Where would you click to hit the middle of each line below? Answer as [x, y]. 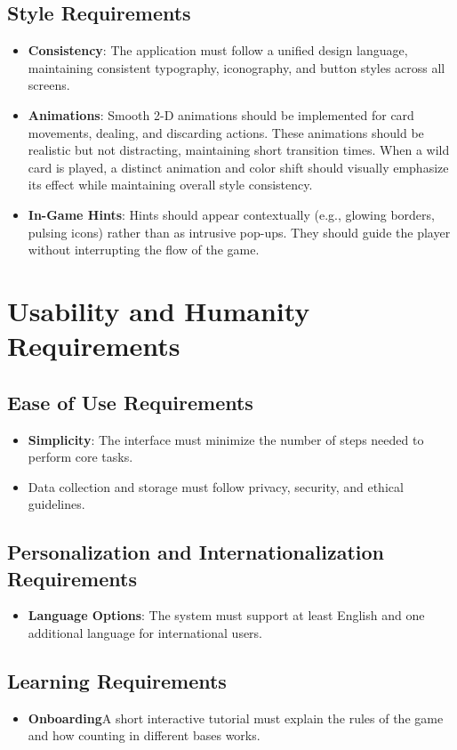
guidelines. [56, 504]
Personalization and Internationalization [196, 552]
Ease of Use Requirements [130, 402]
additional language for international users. [145, 633]
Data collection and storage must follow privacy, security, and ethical [216, 486]
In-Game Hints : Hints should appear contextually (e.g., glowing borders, [231, 214]
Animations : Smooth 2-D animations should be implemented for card [221, 114]
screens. [49, 85]
